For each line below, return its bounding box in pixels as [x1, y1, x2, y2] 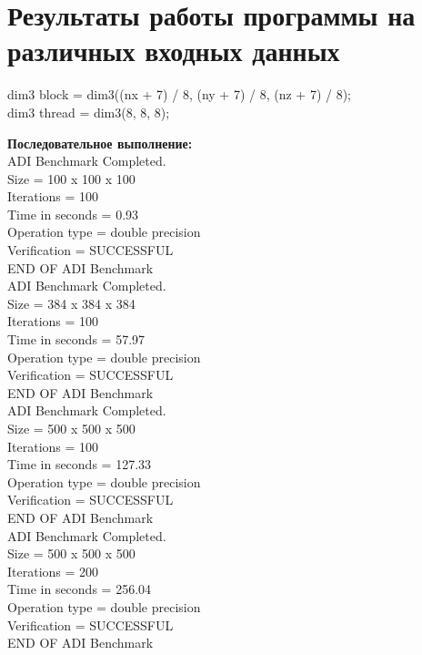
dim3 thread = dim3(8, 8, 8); [7, 102, 170, 121]
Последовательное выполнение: [7, 133, 193, 152]
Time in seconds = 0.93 [7, 204, 139, 223]
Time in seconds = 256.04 [7, 579, 152, 599]
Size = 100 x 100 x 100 [7, 169, 136, 188]
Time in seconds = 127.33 [7, 455, 152, 474]
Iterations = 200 [7, 561, 99, 580]
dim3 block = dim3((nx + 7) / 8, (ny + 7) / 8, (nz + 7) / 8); [7, 85, 351, 104]
